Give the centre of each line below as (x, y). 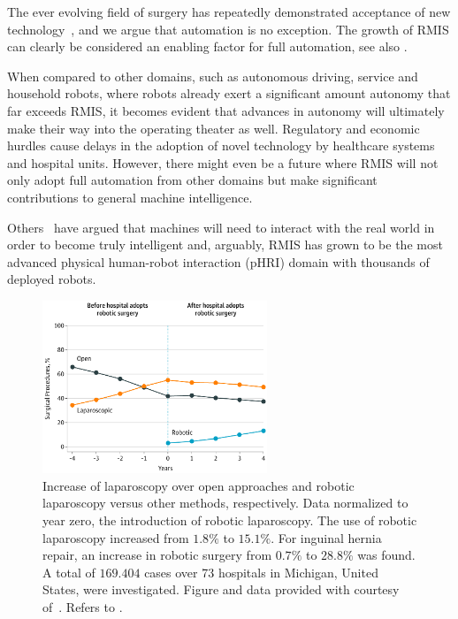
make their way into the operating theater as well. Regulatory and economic (214, 128)
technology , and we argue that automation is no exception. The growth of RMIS (228, 29)
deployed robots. (52, 279)
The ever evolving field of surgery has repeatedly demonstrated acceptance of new (229, 11)
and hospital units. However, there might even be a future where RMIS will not (223, 162)
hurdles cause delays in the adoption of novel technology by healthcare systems (221, 145)
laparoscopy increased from (116, 537)
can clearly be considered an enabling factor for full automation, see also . (207, 46)
